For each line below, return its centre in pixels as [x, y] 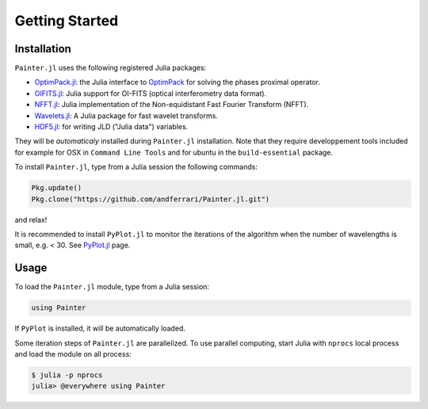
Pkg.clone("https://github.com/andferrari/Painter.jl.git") [151, 199]
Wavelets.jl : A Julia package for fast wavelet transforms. [126, 116]
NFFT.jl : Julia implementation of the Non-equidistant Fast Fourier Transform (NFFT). [172, 105]
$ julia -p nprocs [67, 375]
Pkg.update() [57, 188]
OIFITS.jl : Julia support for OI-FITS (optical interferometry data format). [151, 93]
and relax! [31, 220]
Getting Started [67, 21]
